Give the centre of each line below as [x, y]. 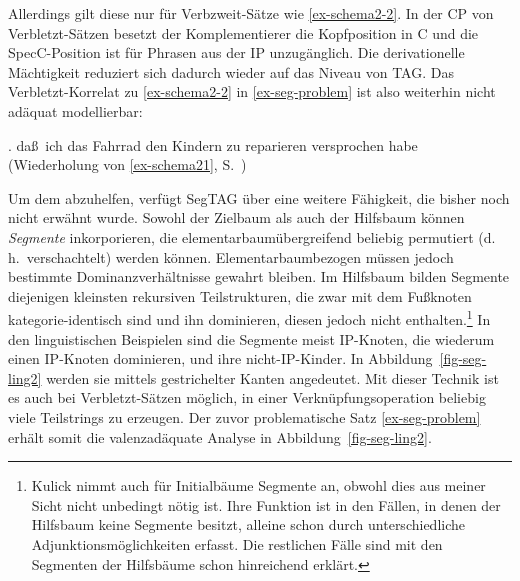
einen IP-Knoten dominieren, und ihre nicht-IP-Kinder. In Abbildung [220, 358]
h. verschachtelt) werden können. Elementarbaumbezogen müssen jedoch [231, 256]
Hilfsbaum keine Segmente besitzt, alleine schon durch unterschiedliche [248, 524]
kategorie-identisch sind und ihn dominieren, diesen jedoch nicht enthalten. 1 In [249, 317]
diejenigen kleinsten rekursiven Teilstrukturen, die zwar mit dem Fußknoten [240, 295]
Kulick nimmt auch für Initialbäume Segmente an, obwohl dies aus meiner [258, 485]
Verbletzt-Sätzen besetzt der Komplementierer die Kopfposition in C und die [243, 32]
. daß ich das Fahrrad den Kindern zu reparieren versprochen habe [213, 144]
